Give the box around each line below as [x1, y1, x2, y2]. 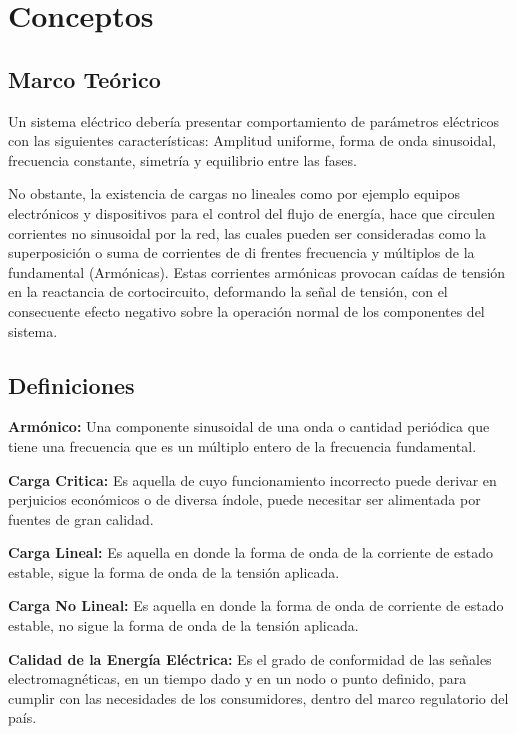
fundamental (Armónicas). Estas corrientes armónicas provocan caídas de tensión [8, 261, 506, 282]
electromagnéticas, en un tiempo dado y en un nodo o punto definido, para [8, 668, 467, 689]
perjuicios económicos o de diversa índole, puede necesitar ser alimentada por [8, 489, 481, 510]
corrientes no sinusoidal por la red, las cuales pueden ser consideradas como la [8, 222, 486, 243]
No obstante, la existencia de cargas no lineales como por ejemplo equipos [8, 183, 460, 204]
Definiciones [8, 369, 135, 400]
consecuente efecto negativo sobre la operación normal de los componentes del [8, 300, 485, 321]
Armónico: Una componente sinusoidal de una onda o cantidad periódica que [8, 416, 490, 437]
